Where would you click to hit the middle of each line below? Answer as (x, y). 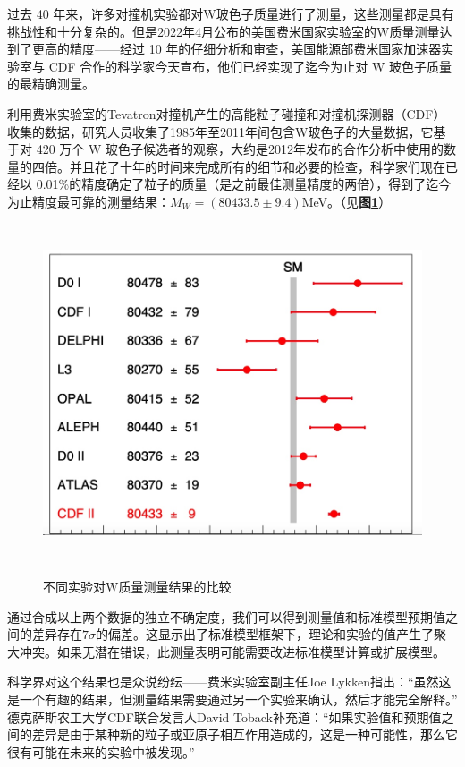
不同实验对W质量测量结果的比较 (137, 587)
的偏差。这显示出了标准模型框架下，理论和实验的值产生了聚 (271, 634)
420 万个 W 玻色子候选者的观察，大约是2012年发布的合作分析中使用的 (240, 149)
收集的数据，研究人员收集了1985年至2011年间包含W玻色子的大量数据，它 (220, 131)
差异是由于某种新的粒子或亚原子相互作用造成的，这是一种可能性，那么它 (245, 734)
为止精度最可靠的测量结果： (89, 201)
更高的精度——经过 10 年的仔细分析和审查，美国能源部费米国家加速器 (237, 49)
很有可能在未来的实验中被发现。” (101, 751)
